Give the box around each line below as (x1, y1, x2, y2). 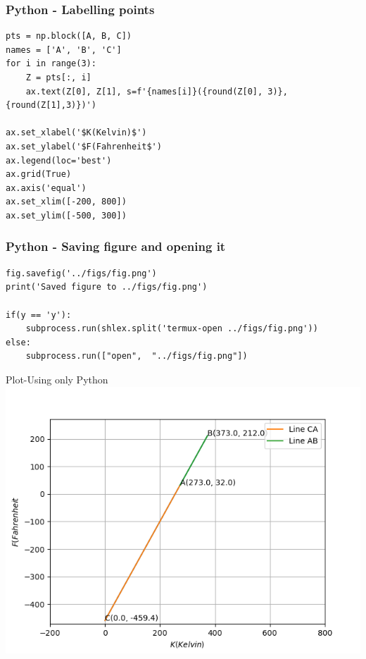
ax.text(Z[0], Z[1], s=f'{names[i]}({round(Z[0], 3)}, (25, 86, 288, 97)
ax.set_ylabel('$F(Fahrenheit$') (6, 141, 162, 152)
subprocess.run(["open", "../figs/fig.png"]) (25, 351, 248, 362)
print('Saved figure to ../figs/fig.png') (6, 282, 208, 292)
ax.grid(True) (6, 169, 72, 180)
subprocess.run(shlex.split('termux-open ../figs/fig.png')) (25, 324, 318, 334)
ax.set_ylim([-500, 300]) (6, 210, 127, 221)
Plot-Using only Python (6, 371, 108, 386)
